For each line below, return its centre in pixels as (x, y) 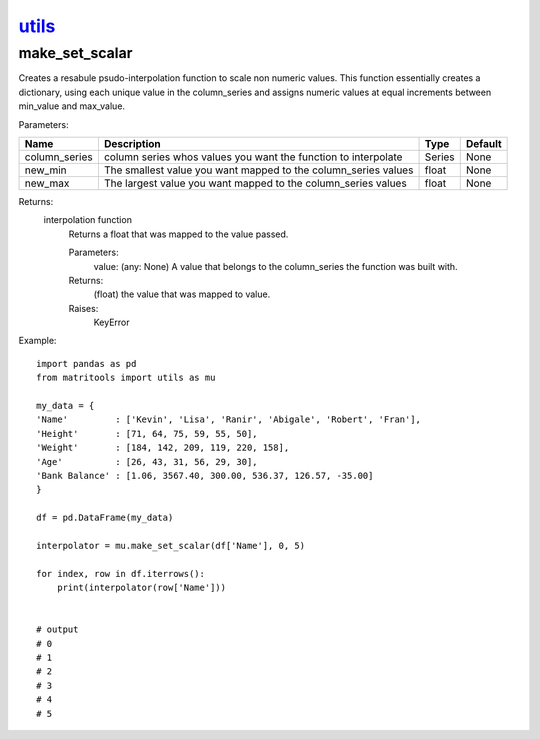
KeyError (111, 322)
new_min (45, 170)
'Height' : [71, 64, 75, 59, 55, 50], (147, 433)
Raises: (83, 308)
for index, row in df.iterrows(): (120, 573)
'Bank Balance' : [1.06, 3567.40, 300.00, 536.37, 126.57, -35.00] (205, 475)
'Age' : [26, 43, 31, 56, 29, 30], (147, 461)
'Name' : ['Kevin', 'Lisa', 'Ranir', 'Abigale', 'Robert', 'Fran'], (229, 419)
